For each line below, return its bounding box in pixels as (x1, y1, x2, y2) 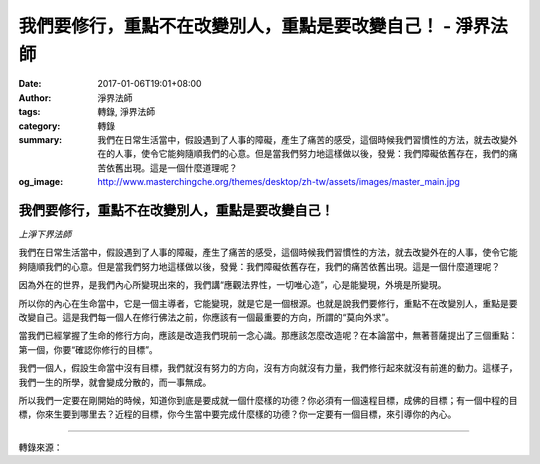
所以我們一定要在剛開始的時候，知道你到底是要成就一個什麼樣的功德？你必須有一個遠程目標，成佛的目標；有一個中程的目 (18, 394, 518, 406)
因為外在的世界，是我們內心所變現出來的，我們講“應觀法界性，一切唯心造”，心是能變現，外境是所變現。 (18, 279, 447, 291)
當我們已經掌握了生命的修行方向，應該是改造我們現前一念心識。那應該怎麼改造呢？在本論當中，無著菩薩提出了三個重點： (18, 330, 518, 342)
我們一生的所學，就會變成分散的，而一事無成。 (18, 376, 212, 388)
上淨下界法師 (18, 228, 72, 240)
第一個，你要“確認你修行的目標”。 (18, 343, 159, 355)
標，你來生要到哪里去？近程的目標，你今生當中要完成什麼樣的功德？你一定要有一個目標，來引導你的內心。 (18, 408, 457, 420)
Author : (18, 91, 52, 104)
